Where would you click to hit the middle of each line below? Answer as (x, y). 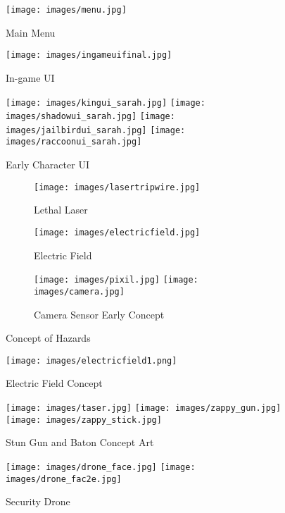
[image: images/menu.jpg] (66, 10)
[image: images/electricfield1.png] (91, 360)
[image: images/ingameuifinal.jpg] (89, 55)
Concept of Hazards (48, 338)
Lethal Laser (61, 210)
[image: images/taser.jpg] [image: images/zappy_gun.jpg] (144, 408)
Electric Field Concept (54, 383)
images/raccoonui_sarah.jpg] (74, 142)
